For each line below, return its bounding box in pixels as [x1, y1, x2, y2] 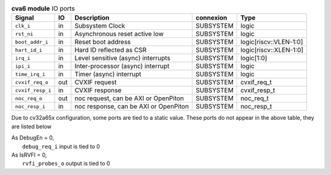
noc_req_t [240, 94, 269, 103]
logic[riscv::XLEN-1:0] [240, 46, 303, 55]
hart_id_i [15, 47, 43, 53]
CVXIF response [74, 86, 122, 95]
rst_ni [15, 31, 34, 37]
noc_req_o [15, 95, 43, 101]
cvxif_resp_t [240, 86, 275, 95]
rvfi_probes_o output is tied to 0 [22, 160, 110, 167]
